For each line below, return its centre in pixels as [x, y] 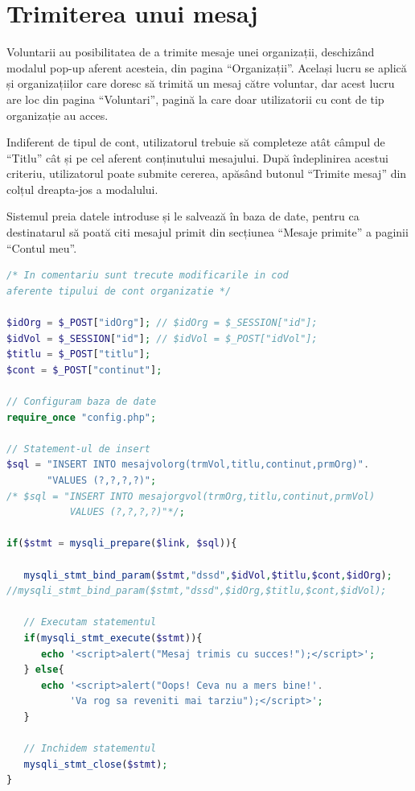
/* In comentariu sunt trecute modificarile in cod [148, 276]
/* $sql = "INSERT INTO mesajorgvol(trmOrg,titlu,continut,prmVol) [191, 496]
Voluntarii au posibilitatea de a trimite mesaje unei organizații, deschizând [191, 52]
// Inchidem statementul [90, 749]
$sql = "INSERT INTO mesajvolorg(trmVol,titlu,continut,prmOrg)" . [188, 465]
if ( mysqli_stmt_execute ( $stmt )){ [113, 638]
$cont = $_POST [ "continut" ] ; [84, 370]
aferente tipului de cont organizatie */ [119, 291]
